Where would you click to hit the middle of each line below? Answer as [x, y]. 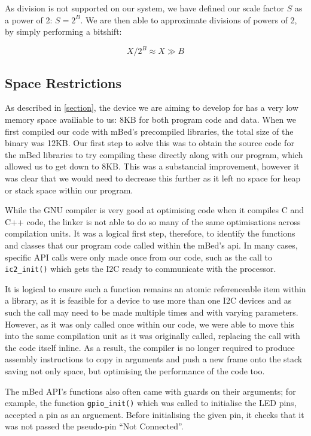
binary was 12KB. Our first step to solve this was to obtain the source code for [150, 143]
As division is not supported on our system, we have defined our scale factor [144, 8]
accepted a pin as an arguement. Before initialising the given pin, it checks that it [155, 414]
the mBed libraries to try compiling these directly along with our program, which [154, 154]
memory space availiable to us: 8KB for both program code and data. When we [150, 119]
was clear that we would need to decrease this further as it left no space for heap [153, 178]
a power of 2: [29, 19]
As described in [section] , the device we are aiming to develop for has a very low [152, 108]
